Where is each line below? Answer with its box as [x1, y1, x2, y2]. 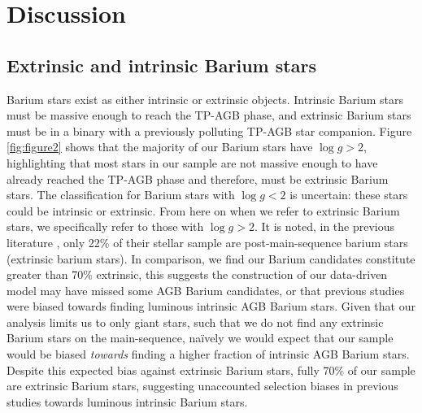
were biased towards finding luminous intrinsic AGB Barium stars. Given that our [7, 298, 415, 315]
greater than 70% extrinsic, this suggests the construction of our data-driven [7, 266, 388, 283]
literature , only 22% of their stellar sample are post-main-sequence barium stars [7, 233, 408, 250]
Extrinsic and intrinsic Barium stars [7, 52, 316, 77]
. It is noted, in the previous [254, 218, 395, 235]
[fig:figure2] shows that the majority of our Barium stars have [7, 138, 313, 155]
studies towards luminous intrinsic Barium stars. [7, 393, 248, 410]
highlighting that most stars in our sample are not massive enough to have [7, 154, 378, 171]
